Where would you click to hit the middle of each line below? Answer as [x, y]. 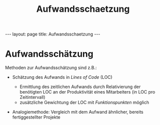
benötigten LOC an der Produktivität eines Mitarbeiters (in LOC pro [87, 92]
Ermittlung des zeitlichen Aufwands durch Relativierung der [80, 87]
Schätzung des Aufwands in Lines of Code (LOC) [62, 77]
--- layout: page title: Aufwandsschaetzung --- [53, 34]
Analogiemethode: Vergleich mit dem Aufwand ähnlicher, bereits [78, 112]
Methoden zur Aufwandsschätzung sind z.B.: [51, 68]
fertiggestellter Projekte [36, 117]
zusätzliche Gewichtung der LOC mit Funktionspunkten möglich [84, 102]
